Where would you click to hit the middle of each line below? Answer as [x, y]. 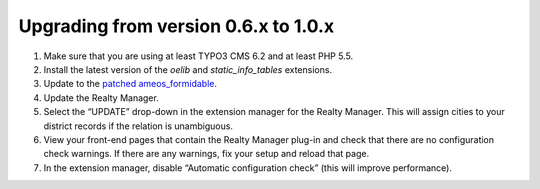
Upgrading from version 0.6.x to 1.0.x [176, 26]
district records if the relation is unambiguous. [138, 126]
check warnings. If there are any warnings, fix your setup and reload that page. [206, 154]
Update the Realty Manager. [101, 97]
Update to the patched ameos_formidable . [130, 84]
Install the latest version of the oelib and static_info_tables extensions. [188, 69]
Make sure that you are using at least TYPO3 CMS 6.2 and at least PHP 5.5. [198, 56]
